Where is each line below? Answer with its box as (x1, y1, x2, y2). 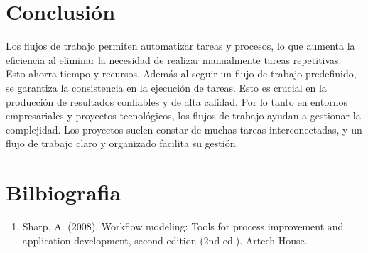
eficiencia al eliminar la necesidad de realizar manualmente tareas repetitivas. (6, 52, 342, 67)
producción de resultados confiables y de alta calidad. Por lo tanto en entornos (6, 94, 347, 109)
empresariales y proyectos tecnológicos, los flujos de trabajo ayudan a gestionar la (6, 108, 361, 123)
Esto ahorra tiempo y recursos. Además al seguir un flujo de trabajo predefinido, (6, 66, 357, 81)
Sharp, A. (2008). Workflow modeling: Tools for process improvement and (22, 219, 344, 233)
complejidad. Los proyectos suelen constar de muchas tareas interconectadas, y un (6, 122, 362, 136)
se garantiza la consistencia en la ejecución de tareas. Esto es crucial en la (6, 80, 327, 95)
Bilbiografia (6, 178, 121, 207)
